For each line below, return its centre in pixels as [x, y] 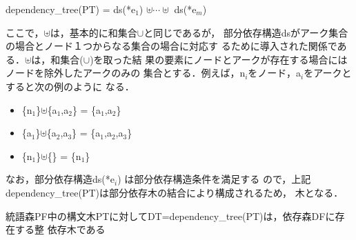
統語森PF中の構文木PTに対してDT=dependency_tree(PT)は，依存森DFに [170, 216]
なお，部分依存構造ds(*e [60, 179]
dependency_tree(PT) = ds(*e [71, 9]
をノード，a [275, 73]
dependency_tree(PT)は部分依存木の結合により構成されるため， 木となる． [175, 192]
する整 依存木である [60, 229]
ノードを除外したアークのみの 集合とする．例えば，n [126, 73]
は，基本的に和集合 [93, 32]
